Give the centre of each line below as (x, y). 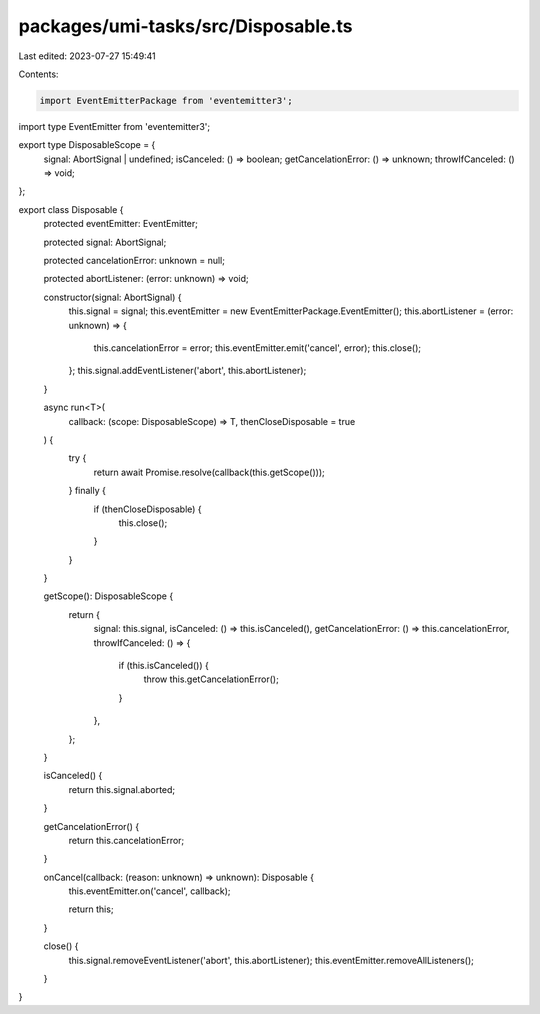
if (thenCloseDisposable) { (147, 509)
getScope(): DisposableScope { (108, 596)
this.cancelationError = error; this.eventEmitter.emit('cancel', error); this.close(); (257, 347)
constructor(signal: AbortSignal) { (112, 297)
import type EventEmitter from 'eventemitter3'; (114, 126)
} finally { (87, 491)
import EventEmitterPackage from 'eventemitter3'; (166, 100)
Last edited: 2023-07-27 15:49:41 (87, 56)
